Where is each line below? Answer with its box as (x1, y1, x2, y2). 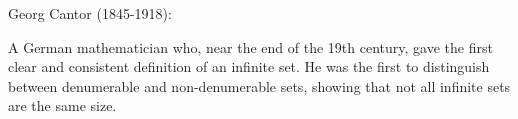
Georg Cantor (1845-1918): (8, 3, 172, 23)
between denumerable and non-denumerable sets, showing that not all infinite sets (8, 75, 511, 96)
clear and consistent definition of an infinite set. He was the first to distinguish (8, 56, 490, 77)
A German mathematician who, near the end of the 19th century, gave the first (8, 36, 493, 57)
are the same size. (8, 95, 117, 116)
